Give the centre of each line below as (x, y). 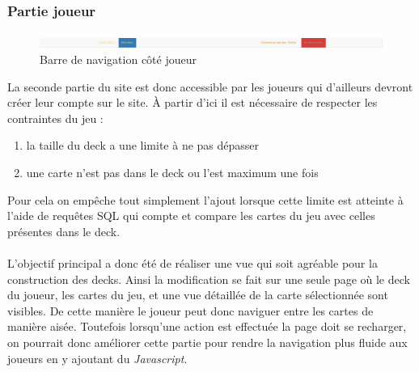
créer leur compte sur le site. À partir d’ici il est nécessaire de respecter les (193, 102)
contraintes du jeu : (55, 118)
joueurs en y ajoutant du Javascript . (97, 358)
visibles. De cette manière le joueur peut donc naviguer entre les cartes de (190, 310)
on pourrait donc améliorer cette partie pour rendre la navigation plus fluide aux (207, 342)
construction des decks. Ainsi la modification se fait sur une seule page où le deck (209, 279)
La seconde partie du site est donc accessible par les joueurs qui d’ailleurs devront (210, 86)
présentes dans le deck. (64, 231)
